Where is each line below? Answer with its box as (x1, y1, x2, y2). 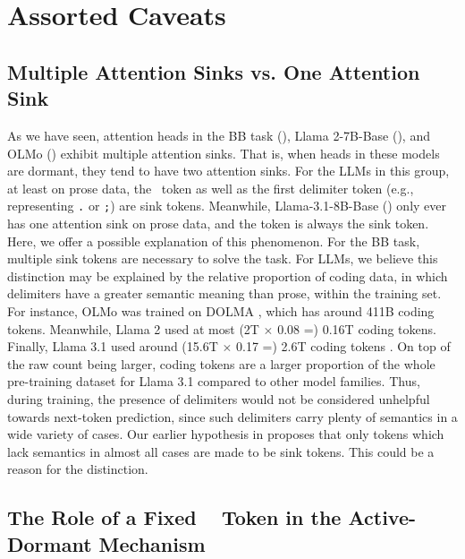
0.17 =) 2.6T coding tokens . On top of (236, 337, 451, 356)
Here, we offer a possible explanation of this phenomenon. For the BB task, (7, 231, 420, 250)
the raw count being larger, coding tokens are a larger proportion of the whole (7, 354, 435, 373)
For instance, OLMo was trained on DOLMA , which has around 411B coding (7, 301, 435, 320)
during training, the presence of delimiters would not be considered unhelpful (7, 389, 430, 408)
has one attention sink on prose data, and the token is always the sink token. (7, 214, 429, 232)
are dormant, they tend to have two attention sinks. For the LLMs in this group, (7, 161, 450, 180)
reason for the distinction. (7, 460, 148, 478)
